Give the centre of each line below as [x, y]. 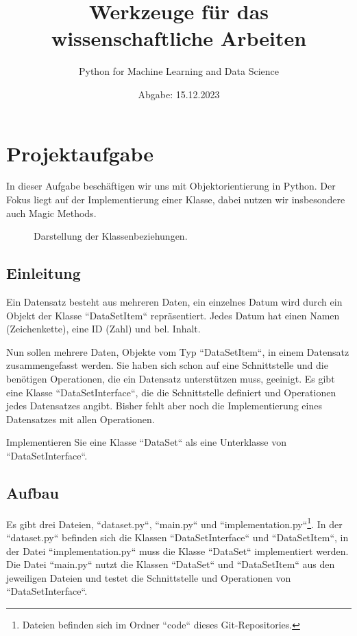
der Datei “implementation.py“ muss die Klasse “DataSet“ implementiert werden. [177, 550]
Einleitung [44, 273]
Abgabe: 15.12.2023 [179, 94]
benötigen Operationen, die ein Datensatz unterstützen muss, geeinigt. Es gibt [171, 378]
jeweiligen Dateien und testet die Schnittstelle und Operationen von [149, 577]
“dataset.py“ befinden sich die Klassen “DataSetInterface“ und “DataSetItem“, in [177, 537]
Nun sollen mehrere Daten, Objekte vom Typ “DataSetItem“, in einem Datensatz [178, 351]
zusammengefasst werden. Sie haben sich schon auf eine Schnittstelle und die [167, 365]
